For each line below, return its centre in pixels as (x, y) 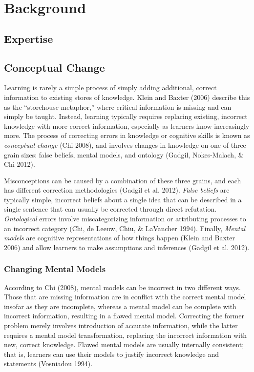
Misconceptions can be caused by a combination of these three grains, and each (123, 180)
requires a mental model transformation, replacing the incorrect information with (126, 335)
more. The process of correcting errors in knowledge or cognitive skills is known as (127, 135)
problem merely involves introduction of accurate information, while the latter (121, 325)
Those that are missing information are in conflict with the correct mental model (125, 297)
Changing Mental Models (55, 269)
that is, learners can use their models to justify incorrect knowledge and (112, 354)
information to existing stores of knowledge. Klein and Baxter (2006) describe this (127, 97)
